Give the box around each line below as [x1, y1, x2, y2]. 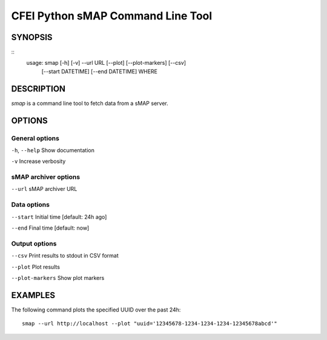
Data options [11, 201, 50, 209]
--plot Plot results [11, 263, 61, 270]
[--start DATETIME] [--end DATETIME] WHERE [41, 67, 157, 75]
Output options [11, 239, 57, 248]
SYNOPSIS [11, 32, 53, 42]
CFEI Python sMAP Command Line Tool [11, 9, 213, 22]
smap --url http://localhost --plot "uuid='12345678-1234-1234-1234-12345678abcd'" [22, 320, 278, 327]
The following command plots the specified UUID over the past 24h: [11, 306, 181, 313]
